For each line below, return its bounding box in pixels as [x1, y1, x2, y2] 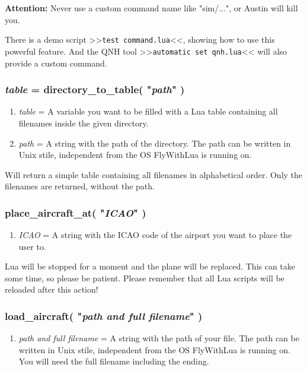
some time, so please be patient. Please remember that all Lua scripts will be [5, 271, 284, 284]
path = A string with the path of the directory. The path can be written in [18, 137, 291, 149]
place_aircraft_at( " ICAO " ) [5, 205, 146, 220]
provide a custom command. [5, 56, 107, 69]
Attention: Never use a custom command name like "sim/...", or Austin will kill [5, 2, 298, 14]
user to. [18, 240, 46, 252]
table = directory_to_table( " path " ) [5, 82, 185, 97]
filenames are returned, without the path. [5, 180, 155, 192]
